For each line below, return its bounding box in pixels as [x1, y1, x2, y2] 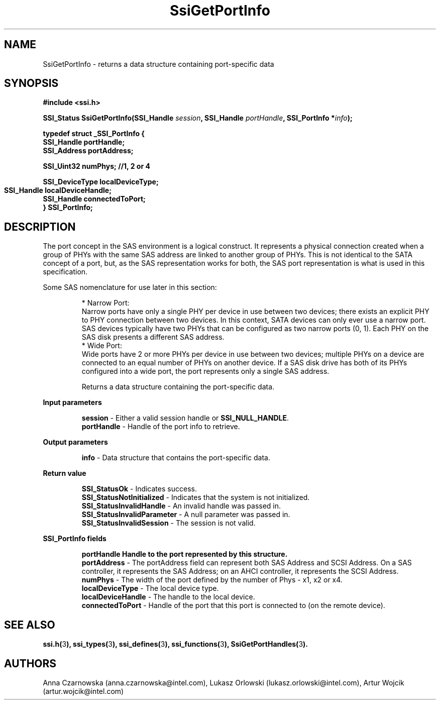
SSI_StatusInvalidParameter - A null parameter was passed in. [81, 510, 290, 519]
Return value [43, 469, 86, 478]
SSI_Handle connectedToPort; [43, 194, 146, 204]
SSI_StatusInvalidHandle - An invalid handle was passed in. [81, 501, 281, 511]
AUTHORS [4, 657, 57, 670]
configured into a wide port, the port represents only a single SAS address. [81, 367, 329, 376]
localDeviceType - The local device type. [81, 584, 219, 593]
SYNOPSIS [4, 77, 59, 90]
